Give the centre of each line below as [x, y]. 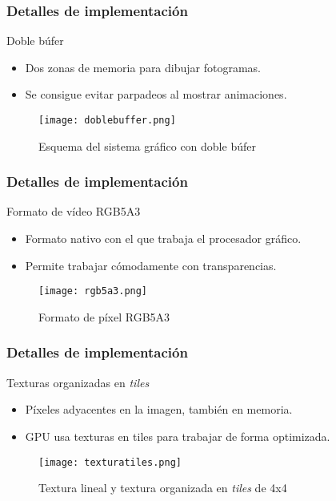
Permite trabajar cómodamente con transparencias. [151, 265]
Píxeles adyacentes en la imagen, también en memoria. [159, 409]
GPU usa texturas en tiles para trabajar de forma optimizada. [178, 436]
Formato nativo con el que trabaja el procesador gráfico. [163, 238]
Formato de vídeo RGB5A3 [74, 211]
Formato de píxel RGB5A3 [104, 316]
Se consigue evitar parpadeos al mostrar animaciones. [156, 94]
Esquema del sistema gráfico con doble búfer [147, 145]
